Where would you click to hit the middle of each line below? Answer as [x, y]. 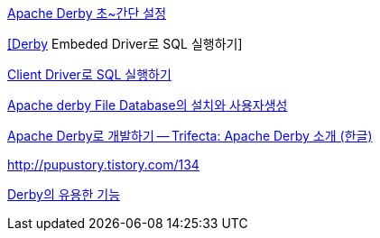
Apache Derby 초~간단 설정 [87, 13]
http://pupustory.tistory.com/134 [103, 165]
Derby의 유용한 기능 [64, 194]
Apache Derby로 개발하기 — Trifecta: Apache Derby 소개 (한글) [190, 136]
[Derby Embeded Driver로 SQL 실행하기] [125, 44]
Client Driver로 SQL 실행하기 [89, 74]
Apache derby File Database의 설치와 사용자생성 [148, 105]
